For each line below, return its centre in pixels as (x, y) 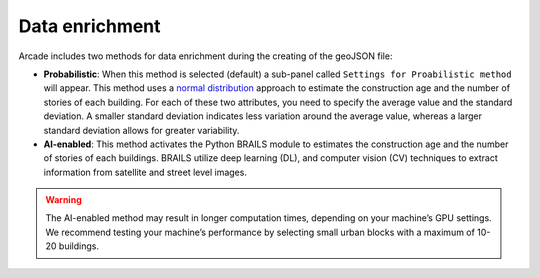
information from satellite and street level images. (145, 172)
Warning (63, 200)
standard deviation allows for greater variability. (141, 130)
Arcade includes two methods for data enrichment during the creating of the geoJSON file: (205, 56)
